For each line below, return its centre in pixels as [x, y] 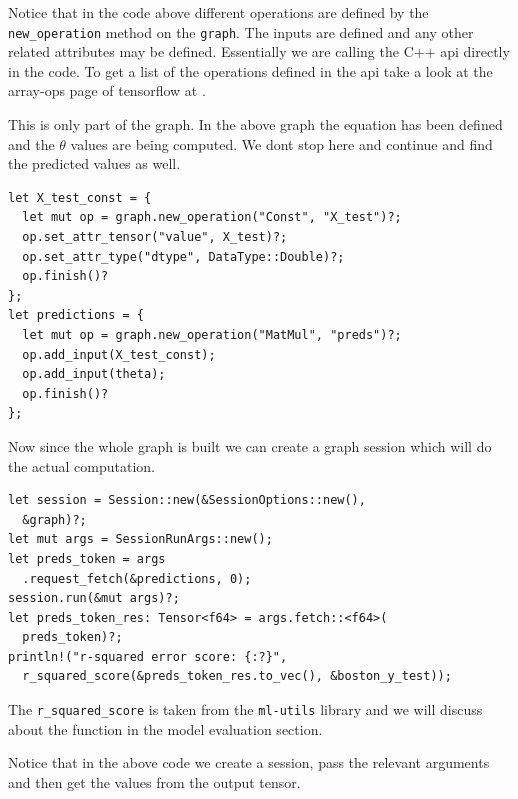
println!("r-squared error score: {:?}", [148, 656]
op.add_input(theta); [94, 374]
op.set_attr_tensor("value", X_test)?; [155, 237]
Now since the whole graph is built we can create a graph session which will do [250, 445]
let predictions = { [76, 315]
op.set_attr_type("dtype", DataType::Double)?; [183, 256]
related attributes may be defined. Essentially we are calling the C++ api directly [259, 51]
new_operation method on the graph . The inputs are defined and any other [241, 31]
